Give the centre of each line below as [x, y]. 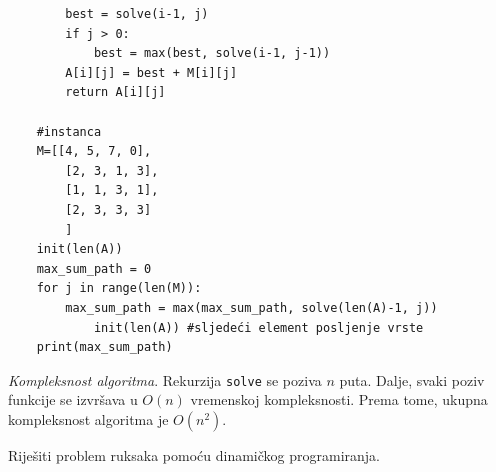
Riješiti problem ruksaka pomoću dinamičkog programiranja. [194, 454]
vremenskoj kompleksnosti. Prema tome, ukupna [339, 399]
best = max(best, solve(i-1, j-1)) [212, 53]
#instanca [69, 131]
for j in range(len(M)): [119, 288]
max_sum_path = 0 [94, 268]
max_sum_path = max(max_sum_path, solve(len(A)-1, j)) [251, 307]
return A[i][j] [115, 92]
